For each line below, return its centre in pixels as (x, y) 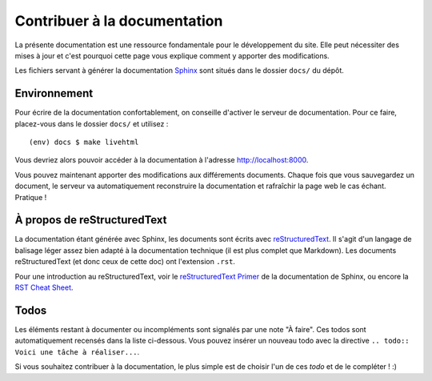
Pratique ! (31, 197)
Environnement (54, 93)
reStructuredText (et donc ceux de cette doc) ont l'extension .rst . (125, 262)
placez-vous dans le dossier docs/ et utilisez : (92, 123)
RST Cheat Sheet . (44, 287)
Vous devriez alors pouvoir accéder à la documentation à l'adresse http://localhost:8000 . (162, 160)
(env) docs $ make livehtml (84, 142)
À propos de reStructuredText (91, 220)
